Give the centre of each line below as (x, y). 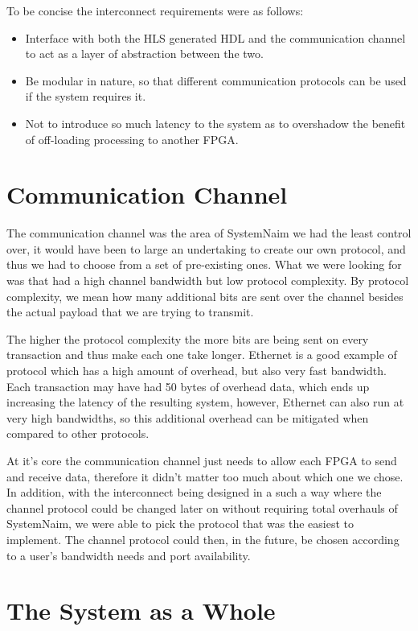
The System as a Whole (141, 610)
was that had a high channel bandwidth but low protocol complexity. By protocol (208, 280)
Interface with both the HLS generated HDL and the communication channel (215, 37)
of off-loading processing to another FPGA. (132, 139)
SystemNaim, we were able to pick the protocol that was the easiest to (180, 524)
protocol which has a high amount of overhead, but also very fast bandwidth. (197, 371)
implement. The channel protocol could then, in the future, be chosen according (203, 539)
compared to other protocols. (78, 433)
